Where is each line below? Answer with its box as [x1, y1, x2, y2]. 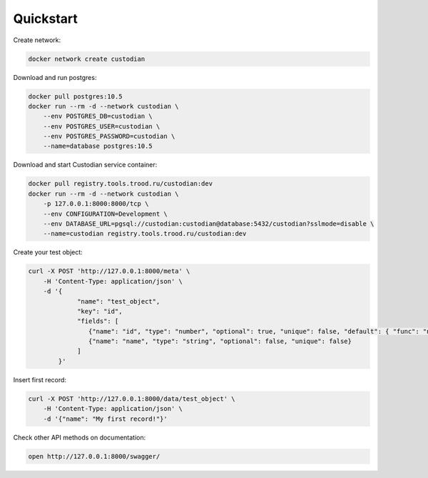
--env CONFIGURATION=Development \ [43, 209, 168, 218]
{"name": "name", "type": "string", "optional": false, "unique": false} [88, 337, 352, 346]
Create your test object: [13, 248, 83, 257]
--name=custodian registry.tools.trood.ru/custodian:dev [43, 229, 247, 238]
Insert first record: [13, 375, 67, 384]
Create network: [13, 36, 61, 44]
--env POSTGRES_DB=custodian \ [43, 112, 153, 121]
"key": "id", [77, 307, 123, 315]
